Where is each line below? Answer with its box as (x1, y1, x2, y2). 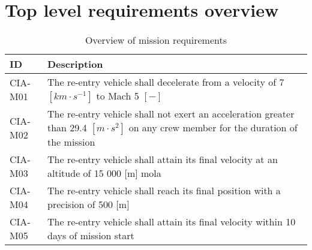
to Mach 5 (96, 89, 139, 103)
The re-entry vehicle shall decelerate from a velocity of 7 (47, 75, 284, 89)
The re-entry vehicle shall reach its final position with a (47, 183, 281, 198)
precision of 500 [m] (47, 197, 130, 212)
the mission (47, 135, 95, 149)
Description (47, 57, 103, 71)
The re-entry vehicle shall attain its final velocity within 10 (47, 215, 296, 229)
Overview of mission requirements (85, 33, 227, 47)
